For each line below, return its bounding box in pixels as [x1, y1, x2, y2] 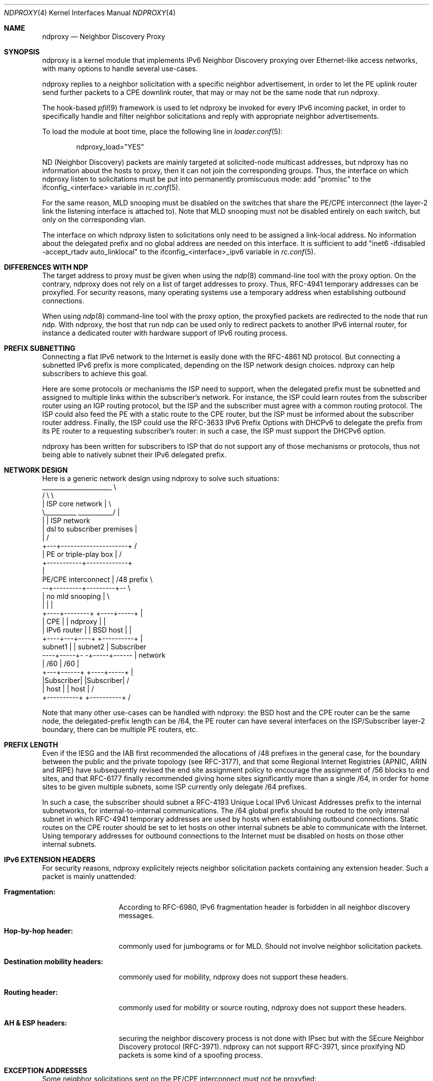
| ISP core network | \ [42, 499, 111, 508]
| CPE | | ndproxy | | [42, 617, 106, 626]
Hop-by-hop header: [4, 927, 73, 935]
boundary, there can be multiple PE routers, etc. [42, 725, 198, 734]
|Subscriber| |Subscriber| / [42, 676, 130, 685]
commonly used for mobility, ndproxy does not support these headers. [119, 973, 348, 981]
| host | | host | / [42, 685, 94, 693]
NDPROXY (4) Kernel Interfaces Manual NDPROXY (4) [4, 8, 176, 17]
